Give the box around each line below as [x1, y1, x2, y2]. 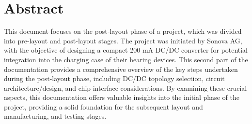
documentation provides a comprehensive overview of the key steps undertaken [4, 64, 238, 74]
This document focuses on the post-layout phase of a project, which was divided [4, 26, 242, 36]
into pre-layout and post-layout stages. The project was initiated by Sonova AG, [4, 35, 242, 45]
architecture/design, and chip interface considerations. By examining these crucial [4, 83, 247, 93]
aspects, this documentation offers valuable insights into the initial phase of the [4, 92, 239, 102]
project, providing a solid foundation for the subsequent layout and [4, 101, 203, 111]
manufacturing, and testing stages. [4, 111, 107, 121]
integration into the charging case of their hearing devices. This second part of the [4, 54, 248, 64]
